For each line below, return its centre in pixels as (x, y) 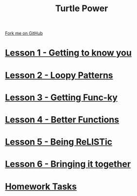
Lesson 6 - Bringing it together (68, 164)
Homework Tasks (41, 187)
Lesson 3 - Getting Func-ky (61, 97)
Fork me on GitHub (24, 33)
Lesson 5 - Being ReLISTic (59, 142)
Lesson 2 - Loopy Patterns (59, 75)
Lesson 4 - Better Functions (62, 119)
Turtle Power (82, 9)
